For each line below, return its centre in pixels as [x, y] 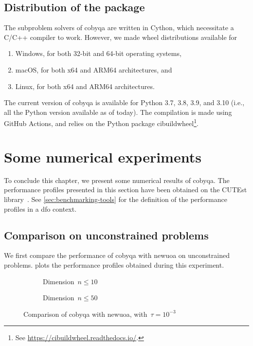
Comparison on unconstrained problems [106, 235]
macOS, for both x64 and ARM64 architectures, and [94, 69]
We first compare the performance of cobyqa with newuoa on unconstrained [117, 255]
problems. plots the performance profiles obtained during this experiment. [114, 264]
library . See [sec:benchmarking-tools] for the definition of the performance [116, 199]
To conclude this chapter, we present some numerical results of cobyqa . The [117, 180]
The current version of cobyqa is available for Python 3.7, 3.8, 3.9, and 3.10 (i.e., [124, 102]
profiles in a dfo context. [40, 209]
